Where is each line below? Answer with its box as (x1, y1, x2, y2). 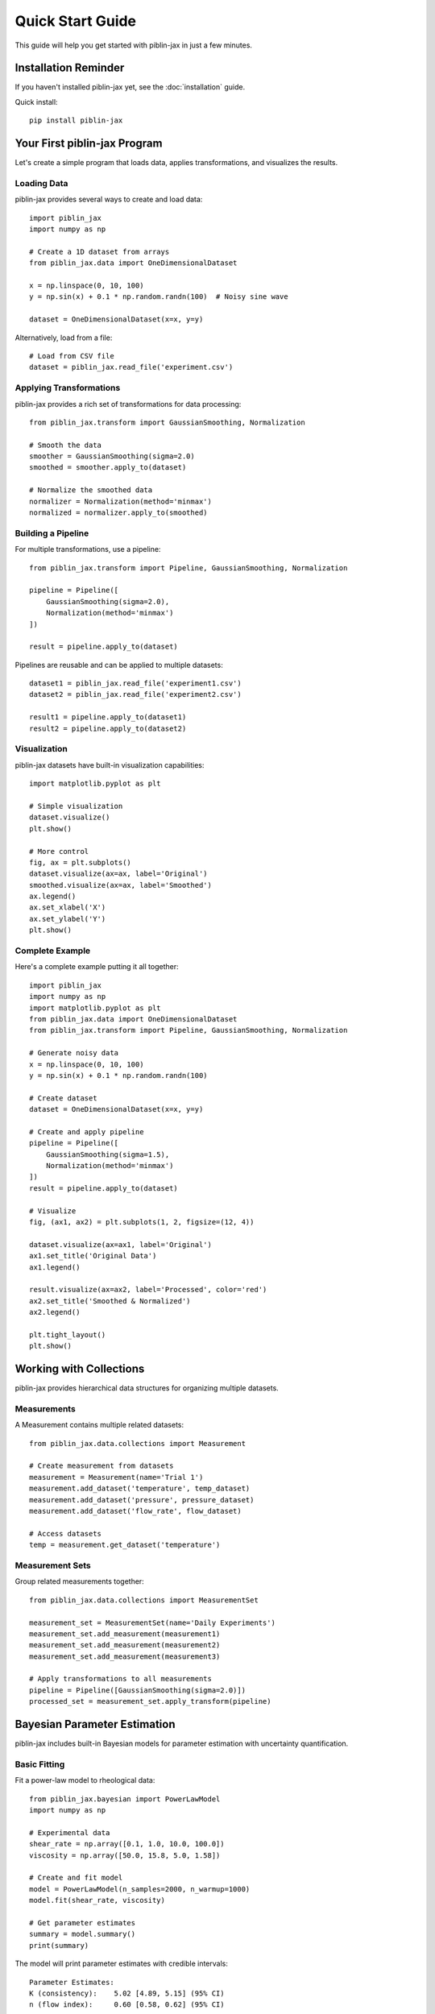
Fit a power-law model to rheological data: (14, 1776, 155, 1785)
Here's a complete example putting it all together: (14, 962, 179, 972)
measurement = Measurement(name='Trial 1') (29, 1473, 204, 1481)
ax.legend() (29, 892, 77, 901)
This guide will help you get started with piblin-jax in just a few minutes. (14, 40, 253, 50)
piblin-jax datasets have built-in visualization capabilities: (14, 760, 205, 769)
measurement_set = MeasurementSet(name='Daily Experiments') (29, 1618, 275, 1627)
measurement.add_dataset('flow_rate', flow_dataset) (29, 1506, 242, 1516)
